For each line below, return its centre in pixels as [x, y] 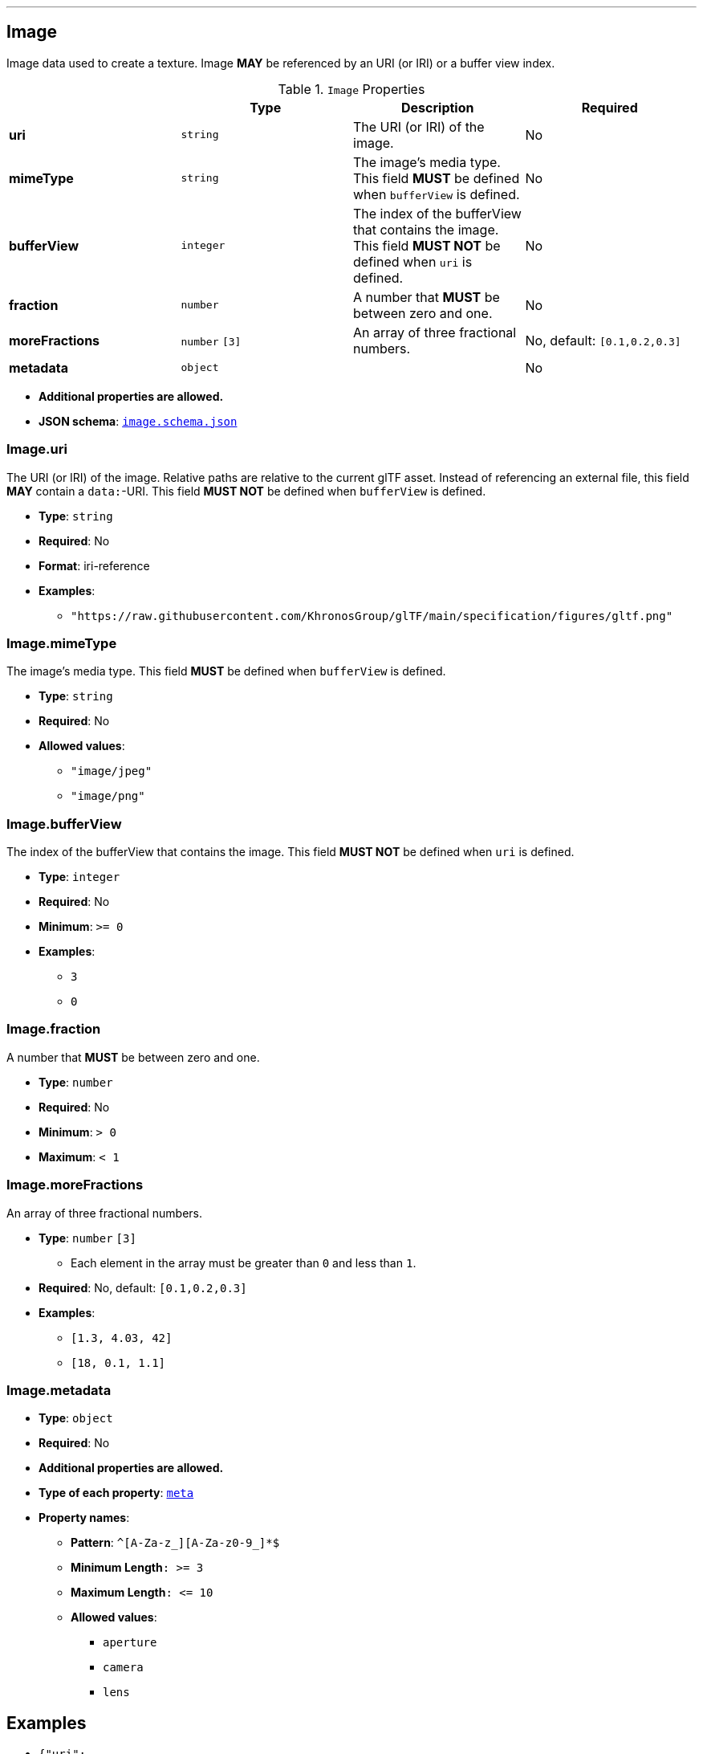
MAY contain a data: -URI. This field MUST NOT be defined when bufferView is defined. [246, 491]
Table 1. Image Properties [351, 89]
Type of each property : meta [116, 1493]
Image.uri [37, 449]
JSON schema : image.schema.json [138, 421]
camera [123, 1668]
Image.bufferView [64, 824]
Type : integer [79, 877]
